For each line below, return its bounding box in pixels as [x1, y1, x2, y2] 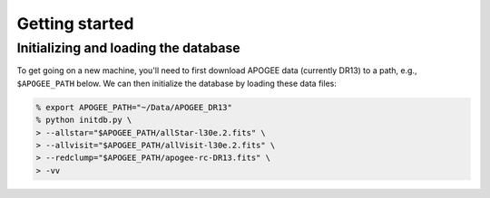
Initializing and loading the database [16, 40, 240, 56]
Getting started [16, 14, 134, 33]
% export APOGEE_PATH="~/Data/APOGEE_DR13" [35, 102, 233, 112]
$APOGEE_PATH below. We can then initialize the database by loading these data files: [16, 78, 338, 89]
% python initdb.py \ [35, 115, 132, 126]
